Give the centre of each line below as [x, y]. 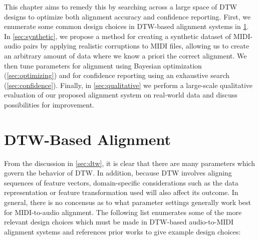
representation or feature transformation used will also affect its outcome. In [121, 192]
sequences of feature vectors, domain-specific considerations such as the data [121, 182]
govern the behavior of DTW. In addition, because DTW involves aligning [118, 173]
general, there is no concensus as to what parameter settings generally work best [128, 202]
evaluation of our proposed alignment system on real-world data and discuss [121, 95]
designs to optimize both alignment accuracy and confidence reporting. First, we [127, 16]
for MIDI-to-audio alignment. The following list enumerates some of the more [123, 212]
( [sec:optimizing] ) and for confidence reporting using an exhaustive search [117, 75]
